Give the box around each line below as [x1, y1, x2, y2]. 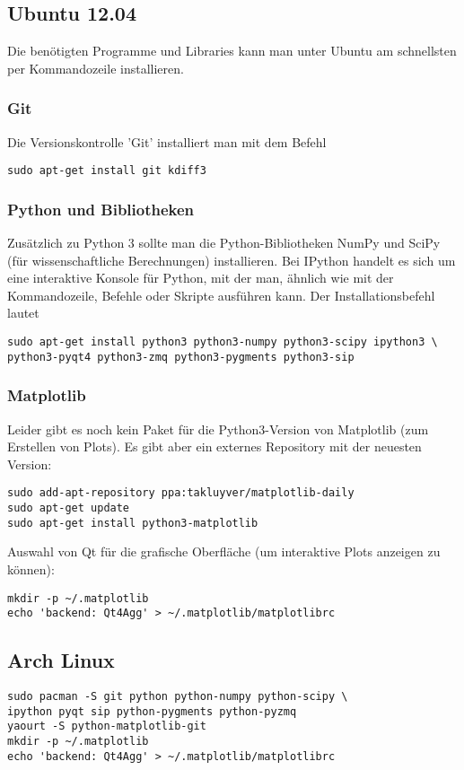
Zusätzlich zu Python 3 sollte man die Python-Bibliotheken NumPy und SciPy [7, 233, 441, 252]
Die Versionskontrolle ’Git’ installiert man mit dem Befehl [7, 132, 327, 151]
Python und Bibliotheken [7, 197, 195, 220]
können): [7, 559, 55, 578]
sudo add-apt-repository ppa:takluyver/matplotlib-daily [7, 486, 355, 500]
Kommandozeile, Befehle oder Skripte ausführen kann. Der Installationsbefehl [7, 285, 435, 304]
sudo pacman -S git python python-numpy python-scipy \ [7, 690, 348, 704]
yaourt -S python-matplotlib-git [7, 720, 206, 733]
